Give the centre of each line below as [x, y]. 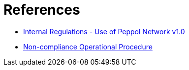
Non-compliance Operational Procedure [88, 47]
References [42, 10]
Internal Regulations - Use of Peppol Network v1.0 [104, 31]
